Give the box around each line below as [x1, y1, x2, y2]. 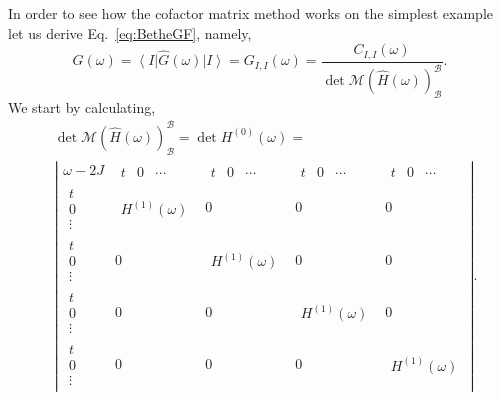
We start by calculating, [8, 96, 156, 117]
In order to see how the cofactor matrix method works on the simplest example [8, 3, 494, 23]
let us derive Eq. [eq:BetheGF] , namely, [8, 22, 252, 43]
